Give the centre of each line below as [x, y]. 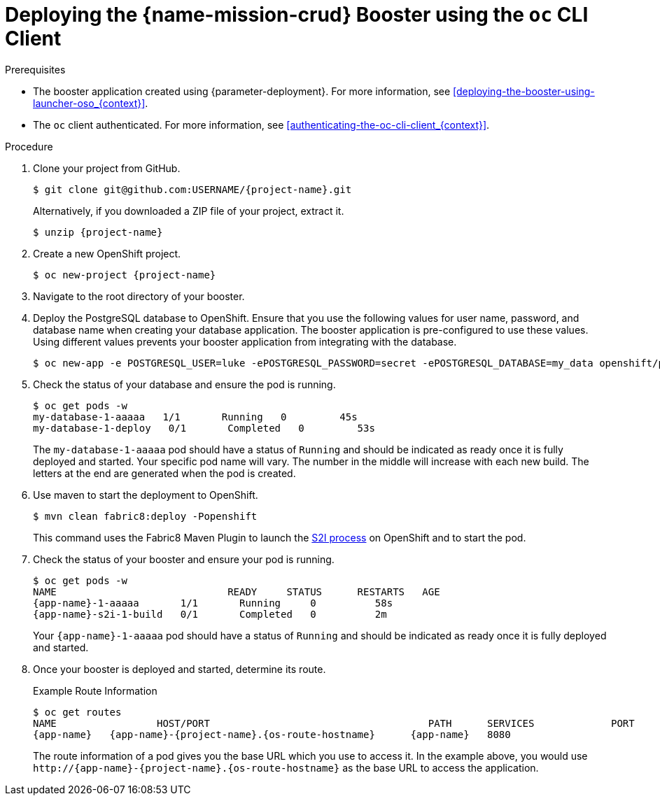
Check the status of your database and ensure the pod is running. [184, 384]
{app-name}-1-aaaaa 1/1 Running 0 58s [213, 603]
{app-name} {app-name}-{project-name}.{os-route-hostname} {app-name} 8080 [272, 734]
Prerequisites [35, 69]
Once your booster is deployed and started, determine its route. [180, 669]
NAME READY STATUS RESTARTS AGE [237, 591]
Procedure [29, 146]
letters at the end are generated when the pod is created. [164, 473]
